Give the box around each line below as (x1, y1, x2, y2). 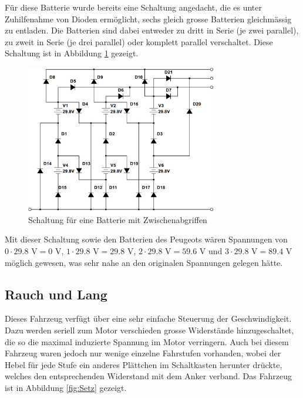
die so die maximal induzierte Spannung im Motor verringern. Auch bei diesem (5, 335, 289, 348)
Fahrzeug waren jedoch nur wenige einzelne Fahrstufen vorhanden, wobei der (5, 347, 281, 359)
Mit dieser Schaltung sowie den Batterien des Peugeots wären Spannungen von (5, 233, 288, 245)
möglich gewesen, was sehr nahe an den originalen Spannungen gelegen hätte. (5, 256, 283, 268)
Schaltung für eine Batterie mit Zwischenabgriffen (28, 213, 207, 225)
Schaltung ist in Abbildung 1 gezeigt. (5, 47, 139, 59)
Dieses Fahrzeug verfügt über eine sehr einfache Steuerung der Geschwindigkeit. (5, 312, 292, 325)
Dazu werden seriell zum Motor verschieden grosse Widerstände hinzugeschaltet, (5, 324, 294, 336)
